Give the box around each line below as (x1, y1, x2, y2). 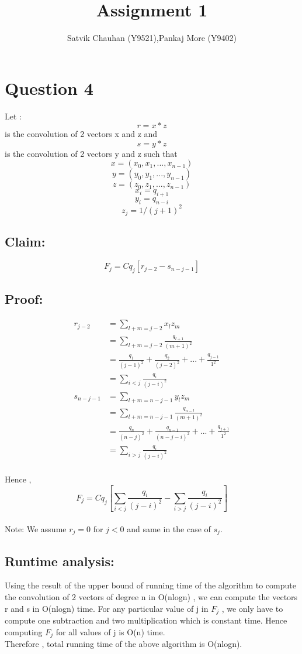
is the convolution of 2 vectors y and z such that (5, 147, 178, 159)
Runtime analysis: (5, 552, 114, 570)
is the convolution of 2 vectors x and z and (5, 128, 158, 140)
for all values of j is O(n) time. (55, 625, 165, 638)
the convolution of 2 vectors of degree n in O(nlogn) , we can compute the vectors (5, 591, 298, 602)
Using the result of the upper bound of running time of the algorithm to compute (5, 579, 296, 591)
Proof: (5, 290, 43, 308)
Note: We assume (5, 522, 67, 535)
